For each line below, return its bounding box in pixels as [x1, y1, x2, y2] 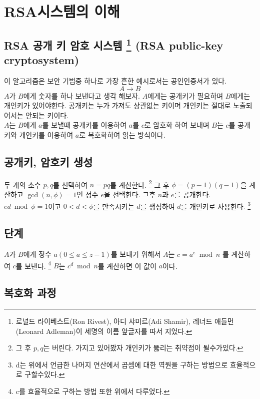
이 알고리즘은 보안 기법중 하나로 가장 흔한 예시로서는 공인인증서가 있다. [4, 75, 227, 86]
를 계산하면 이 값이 [97, 260, 156, 271]
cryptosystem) [4, 52, 79, 68]
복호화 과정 [4, 285, 56, 300]
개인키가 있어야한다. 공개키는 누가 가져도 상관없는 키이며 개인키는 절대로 [4, 100, 231, 111]
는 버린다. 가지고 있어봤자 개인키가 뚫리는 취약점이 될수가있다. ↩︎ [43, 342, 243, 353]
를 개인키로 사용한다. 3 [180, 199, 251, 211]
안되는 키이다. [25, 110, 69, 120]
